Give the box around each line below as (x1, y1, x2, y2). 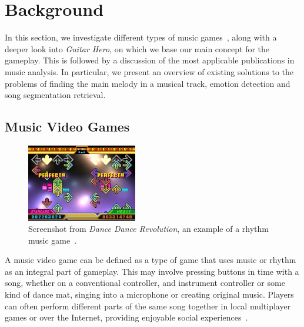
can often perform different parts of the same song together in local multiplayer (5, 299, 291, 312)
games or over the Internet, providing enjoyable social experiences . (5, 311, 248, 323)
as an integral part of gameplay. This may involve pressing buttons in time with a (5, 265, 299, 277)
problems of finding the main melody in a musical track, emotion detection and (5, 77, 290, 89)
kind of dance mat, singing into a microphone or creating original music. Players (5, 288, 294, 301)
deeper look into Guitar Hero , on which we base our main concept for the (5, 42, 270, 55)
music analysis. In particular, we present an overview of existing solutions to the (5, 65, 294, 77)
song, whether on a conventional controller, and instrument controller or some (5, 277, 285, 289)
